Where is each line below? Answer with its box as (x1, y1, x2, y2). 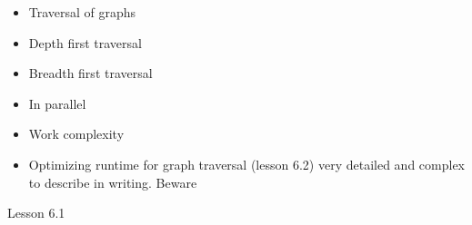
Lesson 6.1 (7, 203, 65, 222)
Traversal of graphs (28, 3, 136, 21)
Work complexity (28, 124, 125, 143)
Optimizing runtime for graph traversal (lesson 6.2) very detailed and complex (28, 154, 466, 173)
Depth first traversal (28, 33, 142, 52)
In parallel (28, 93, 86, 112)
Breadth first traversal (28, 64, 153, 83)
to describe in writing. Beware (28, 172, 197, 191)
